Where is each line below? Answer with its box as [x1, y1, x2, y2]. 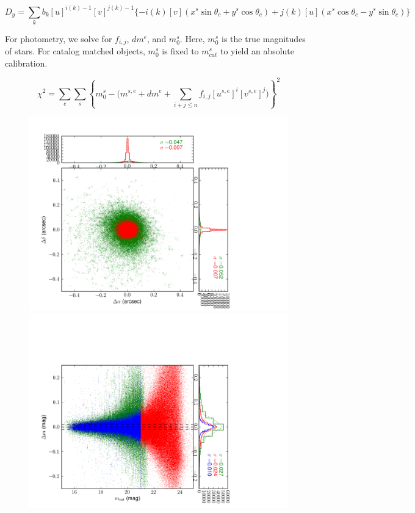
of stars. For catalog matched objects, [5, 45, 145, 57]
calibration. [5, 56, 48, 69]
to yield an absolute [220, 45, 295, 57]
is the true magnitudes [222, 32, 306, 45]
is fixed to [162, 45, 199, 57]
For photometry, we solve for [5, 32, 112, 45]
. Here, [179, 32, 205, 45]
